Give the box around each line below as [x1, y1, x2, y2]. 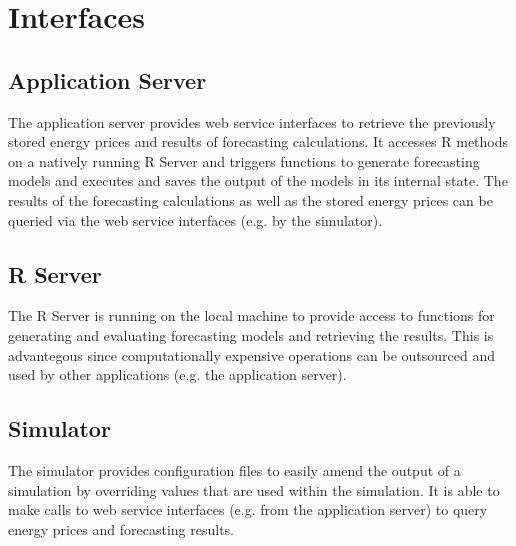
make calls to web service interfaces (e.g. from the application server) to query [8, 499, 488, 520]
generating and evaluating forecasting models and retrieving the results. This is [8, 324, 494, 345]
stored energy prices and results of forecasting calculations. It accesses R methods [8, 131, 509, 152]
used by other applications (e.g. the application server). [8, 364, 347, 385]
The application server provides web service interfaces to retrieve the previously [8, 111, 496, 132]
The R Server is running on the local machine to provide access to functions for [8, 305, 495, 326]
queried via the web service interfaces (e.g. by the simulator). [8, 209, 383, 230]
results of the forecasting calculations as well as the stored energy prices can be [8, 189, 493, 210]
